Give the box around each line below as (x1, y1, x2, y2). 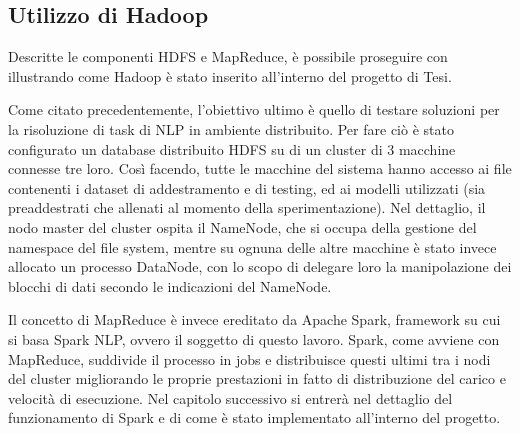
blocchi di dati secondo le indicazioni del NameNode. (8, 275, 332, 296)
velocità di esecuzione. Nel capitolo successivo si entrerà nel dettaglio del (8, 387, 453, 408)
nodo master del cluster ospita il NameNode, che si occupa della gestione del (8, 216, 477, 237)
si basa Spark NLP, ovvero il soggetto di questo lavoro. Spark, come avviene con (8, 328, 500, 349)
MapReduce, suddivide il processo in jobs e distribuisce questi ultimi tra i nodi (8, 348, 491, 369)
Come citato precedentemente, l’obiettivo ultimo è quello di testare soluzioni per (8, 99, 500, 120)
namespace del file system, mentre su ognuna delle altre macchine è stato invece (8, 236, 497, 257)
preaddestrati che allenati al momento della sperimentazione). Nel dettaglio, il (8, 197, 486, 218)
